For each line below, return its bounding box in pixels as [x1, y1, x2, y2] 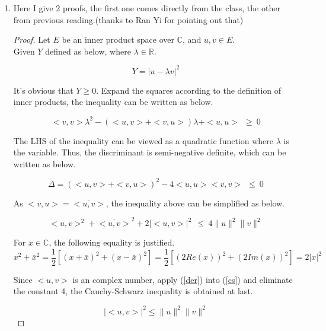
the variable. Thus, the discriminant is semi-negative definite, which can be [13, 146, 286, 158]
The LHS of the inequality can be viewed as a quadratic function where [13, 134, 274, 147]
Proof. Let [13, 33, 50, 46]
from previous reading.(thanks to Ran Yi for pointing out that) [13, 13, 244, 26]
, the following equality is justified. [49, 236, 175, 249]
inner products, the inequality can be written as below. [13, 96, 213, 108]
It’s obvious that [13, 84, 73, 96]
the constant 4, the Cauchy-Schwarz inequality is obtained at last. [13, 285, 253, 297]
